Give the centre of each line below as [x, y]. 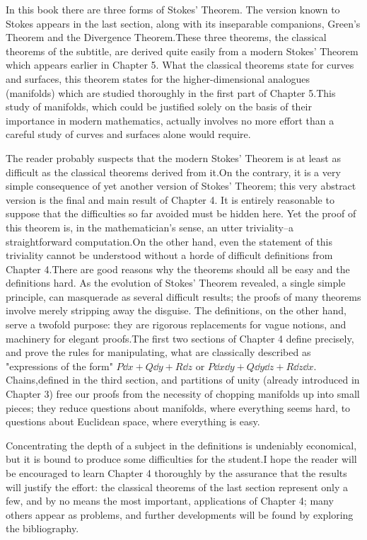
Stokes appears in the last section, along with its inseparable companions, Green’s [183, 23]
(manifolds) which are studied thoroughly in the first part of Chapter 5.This [171, 92]
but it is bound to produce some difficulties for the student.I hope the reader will [181, 459]
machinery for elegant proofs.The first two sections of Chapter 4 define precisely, [180, 338]
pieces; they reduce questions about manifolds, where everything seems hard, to [178, 407]
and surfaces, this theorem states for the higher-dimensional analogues [158, 78]
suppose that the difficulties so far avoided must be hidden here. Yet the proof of [181, 213]
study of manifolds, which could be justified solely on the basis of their [159, 107]
